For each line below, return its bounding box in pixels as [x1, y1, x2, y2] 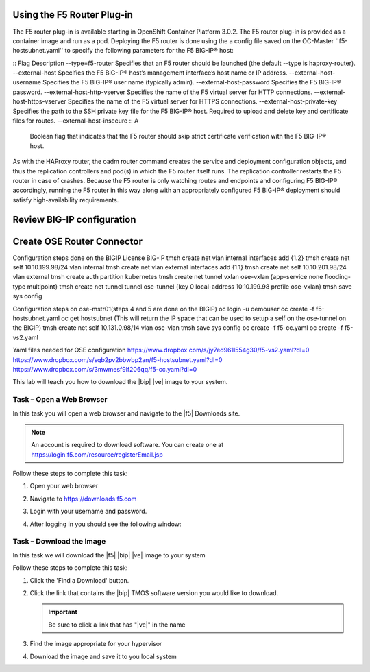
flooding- [324, 273, 351, 281]
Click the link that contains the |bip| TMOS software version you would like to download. [29, 588, 279, 597]
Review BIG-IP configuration [12, 213, 136, 226]
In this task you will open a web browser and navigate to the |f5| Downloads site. [12, 409, 241, 418]
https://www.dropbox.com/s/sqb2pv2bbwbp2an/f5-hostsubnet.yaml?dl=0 [12, 355, 223, 363]
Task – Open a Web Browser [12, 395, 108, 405]
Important [48, 608, 78, 616]
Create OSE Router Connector [12, 235, 143, 247]
